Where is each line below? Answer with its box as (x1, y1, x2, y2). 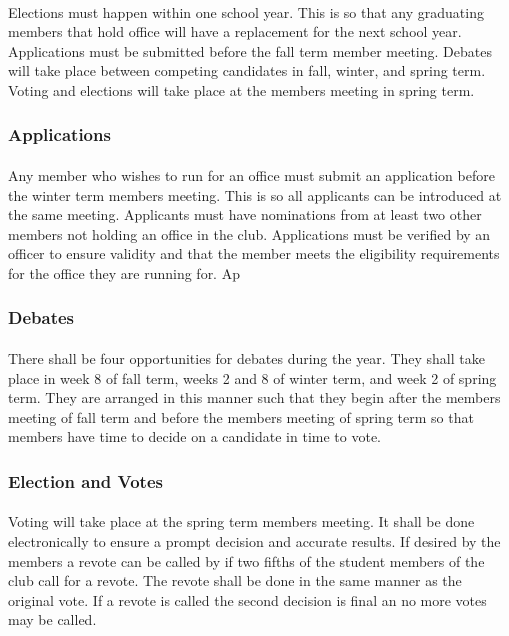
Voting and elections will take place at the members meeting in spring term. (8, 79, 475, 100)
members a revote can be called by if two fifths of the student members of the (8, 550, 485, 571)
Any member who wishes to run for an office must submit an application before (8, 165, 495, 185)
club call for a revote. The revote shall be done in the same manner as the (8, 570, 462, 591)
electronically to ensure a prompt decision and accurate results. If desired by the (8, 531, 501, 551)
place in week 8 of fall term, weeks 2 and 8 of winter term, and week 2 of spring (8, 367, 497, 388)
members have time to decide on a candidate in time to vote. (8, 426, 382, 447)
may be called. (8, 609, 97, 630)
